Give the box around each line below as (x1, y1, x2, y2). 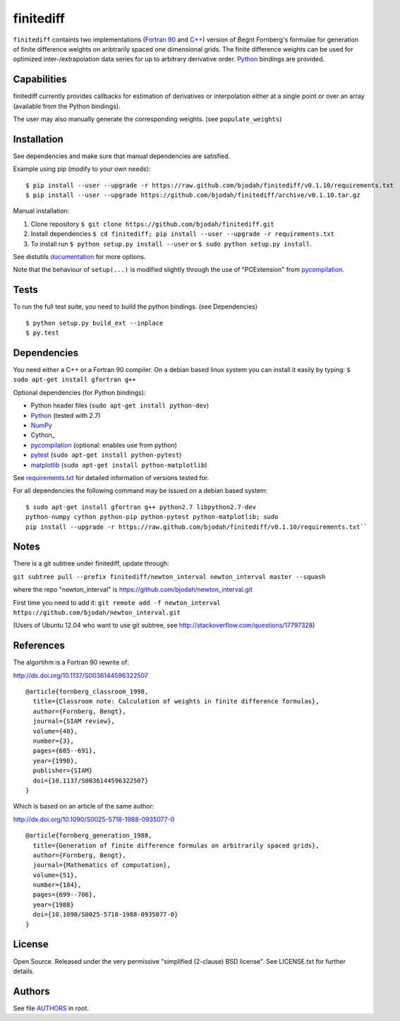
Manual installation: (13, 207, 70, 215)
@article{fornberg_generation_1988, (25, 832, 152, 840)
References (13, 640, 65, 652)
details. (13, 967, 35, 975)
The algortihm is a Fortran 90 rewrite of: (13, 658, 130, 667)
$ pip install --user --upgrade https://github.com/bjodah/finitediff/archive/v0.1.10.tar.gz (25, 191, 360, 199)
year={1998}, (32, 756, 78, 765)
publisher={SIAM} (32, 767, 93, 775)
